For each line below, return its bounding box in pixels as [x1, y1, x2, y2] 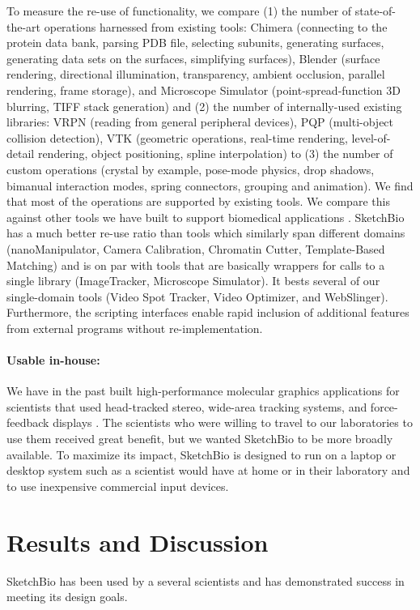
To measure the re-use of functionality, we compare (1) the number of [6, 2, 352, 19]
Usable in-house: [6, 352, 100, 369]
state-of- [354, 2, 397, 19]
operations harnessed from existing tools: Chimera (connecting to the [44, 18, 388, 35]
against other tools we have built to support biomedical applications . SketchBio [6, 208, 405, 225]
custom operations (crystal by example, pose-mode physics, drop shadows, [6, 160, 375, 177]
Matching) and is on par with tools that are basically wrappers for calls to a [6, 256, 385, 273]
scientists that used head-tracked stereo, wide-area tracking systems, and [6, 398, 367, 415]
